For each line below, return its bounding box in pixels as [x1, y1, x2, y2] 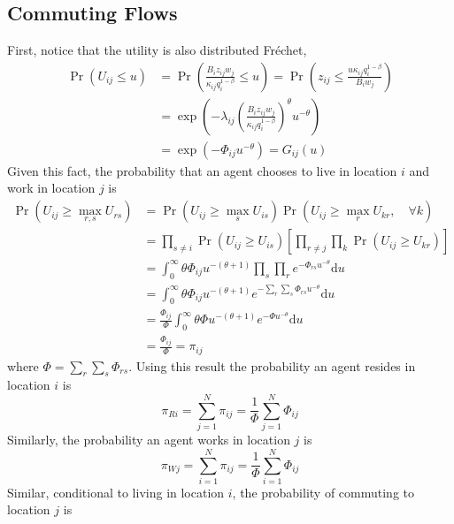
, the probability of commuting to [232, 482, 415, 501]
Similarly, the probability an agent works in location [7, 430, 290, 449]
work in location [7, 178, 96, 197]
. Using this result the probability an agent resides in [128, 356, 416, 375]
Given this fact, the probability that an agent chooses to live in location [7, 161, 397, 179]
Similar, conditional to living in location [7, 482, 225, 501]
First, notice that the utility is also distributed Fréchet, [7, 41, 307, 59]
